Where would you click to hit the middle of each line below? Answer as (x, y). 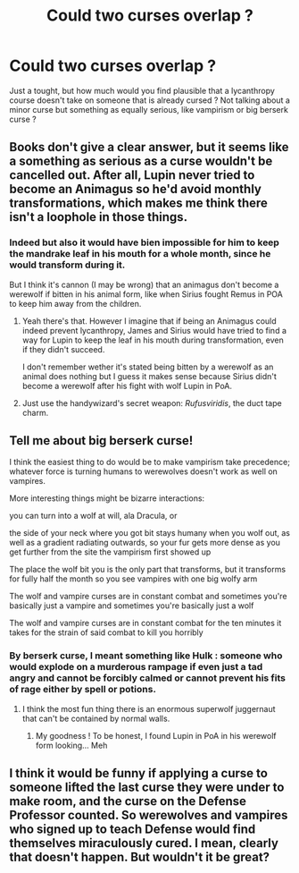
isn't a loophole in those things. (99, 217)
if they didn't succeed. (63, 349)
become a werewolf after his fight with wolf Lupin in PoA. (127, 386)
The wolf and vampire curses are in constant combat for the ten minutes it (145, 623)
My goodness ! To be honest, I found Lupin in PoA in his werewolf (156, 735)
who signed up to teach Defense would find (133, 830)
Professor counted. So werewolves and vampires (149, 815)
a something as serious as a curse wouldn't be (141, 161)
